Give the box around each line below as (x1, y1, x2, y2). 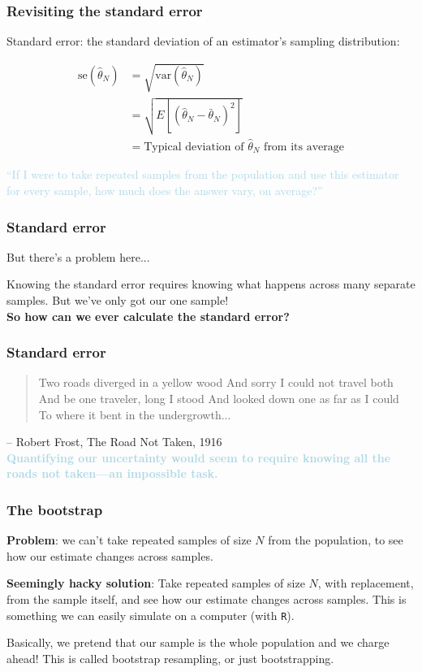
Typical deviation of (144, 141, 244, 153)
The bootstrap (6, 499, 103, 519)
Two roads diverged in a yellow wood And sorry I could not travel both (38, 374, 394, 391)
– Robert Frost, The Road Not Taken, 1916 (6, 433, 222, 450)
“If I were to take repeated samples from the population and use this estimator (6, 166, 399, 183)
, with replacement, (317, 574, 414, 592)
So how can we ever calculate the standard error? (6, 307, 290, 324)
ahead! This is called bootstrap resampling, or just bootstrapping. (6, 649, 334, 666)
